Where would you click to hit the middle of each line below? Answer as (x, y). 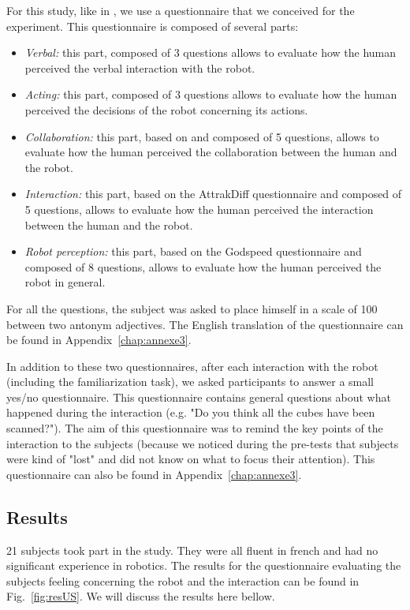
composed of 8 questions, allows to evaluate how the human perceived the (203, 266)
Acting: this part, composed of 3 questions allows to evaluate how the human (211, 94)
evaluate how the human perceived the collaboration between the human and (211, 152)
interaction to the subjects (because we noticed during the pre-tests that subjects (203, 443)
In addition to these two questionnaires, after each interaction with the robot (192, 366)
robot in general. (65, 282)
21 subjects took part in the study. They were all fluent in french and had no (192, 550)
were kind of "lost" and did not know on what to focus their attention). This (191, 459)
